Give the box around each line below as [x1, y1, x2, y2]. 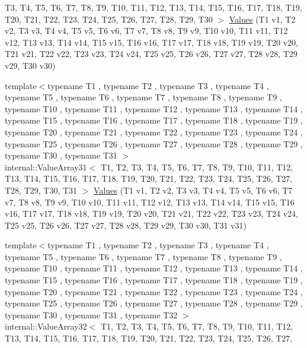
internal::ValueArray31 [5, 160, 87, 173]
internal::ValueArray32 [5, 320, 87, 333]
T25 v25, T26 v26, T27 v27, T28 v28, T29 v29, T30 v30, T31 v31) [5, 219, 247, 231]
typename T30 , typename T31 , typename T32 [5, 308, 178, 321]
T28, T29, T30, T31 [5, 184, 78, 196]
